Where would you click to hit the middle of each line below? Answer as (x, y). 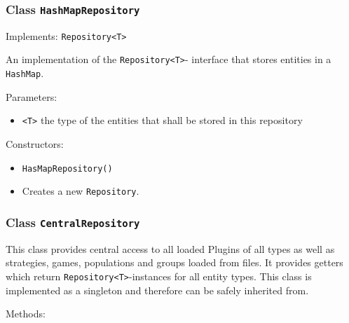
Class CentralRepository (73, 222)
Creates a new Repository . (81, 191)
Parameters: (32, 96)
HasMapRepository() (67, 169)
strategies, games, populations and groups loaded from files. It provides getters (174, 262)
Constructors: (35, 144)
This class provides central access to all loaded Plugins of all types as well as (170, 248)
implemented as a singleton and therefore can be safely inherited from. (157, 290)
